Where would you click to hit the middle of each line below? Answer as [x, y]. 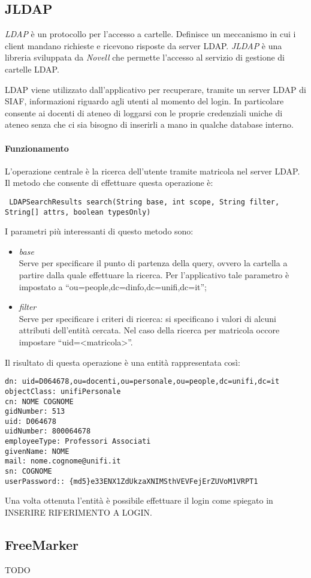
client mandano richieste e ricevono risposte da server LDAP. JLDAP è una [144, 45]
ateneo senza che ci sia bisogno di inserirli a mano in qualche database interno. [149, 124]
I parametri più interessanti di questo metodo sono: [99, 231]
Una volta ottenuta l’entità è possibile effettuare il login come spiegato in [139, 500]
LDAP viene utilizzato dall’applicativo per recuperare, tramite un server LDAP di [155, 89]
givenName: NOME [37, 451]
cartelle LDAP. [32, 69]
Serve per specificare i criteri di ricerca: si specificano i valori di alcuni [147, 318]
